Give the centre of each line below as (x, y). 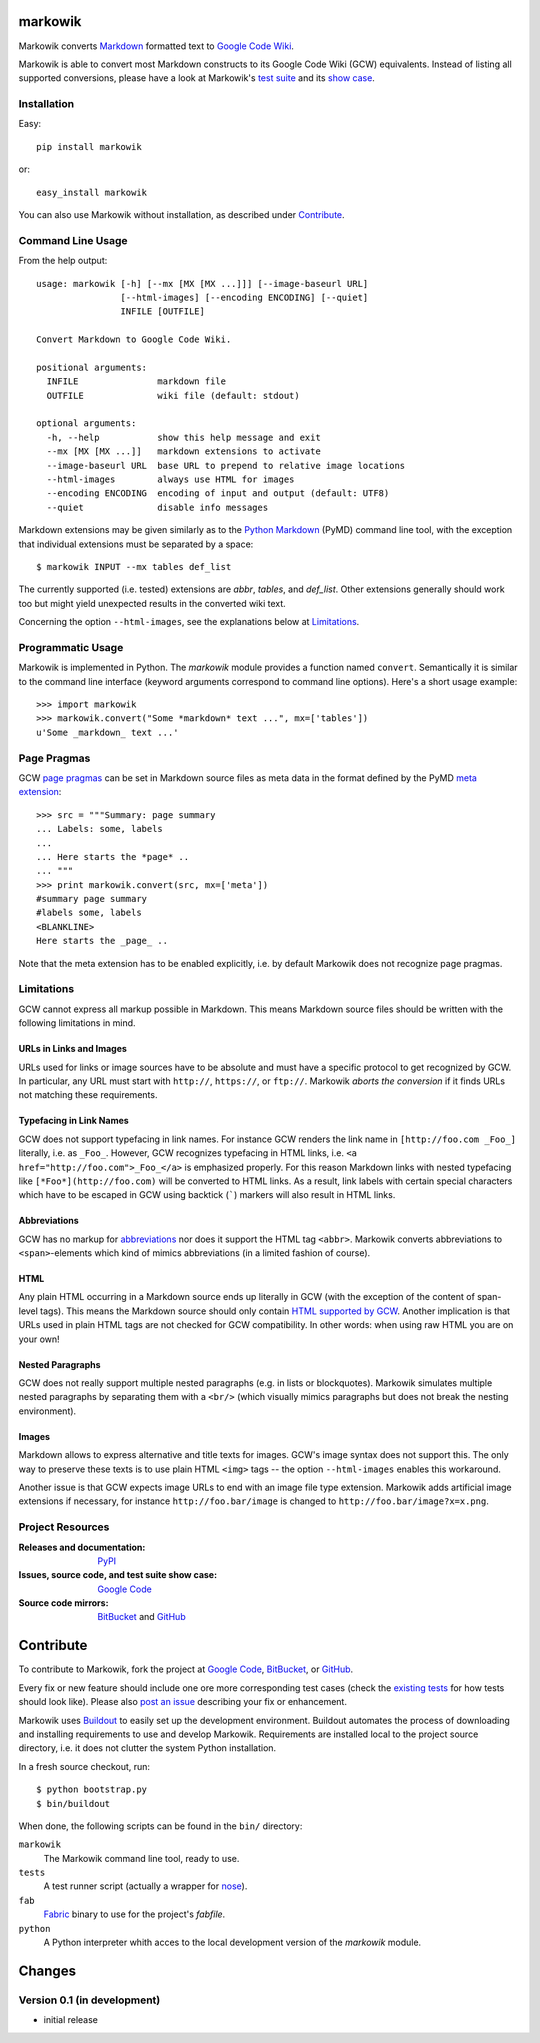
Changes (47, 1970)
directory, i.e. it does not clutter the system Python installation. (147, 1748)
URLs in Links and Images (72, 1049)
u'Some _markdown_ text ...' (107, 732)
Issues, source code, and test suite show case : (118, 1575)
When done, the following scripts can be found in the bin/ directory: (160, 1826)
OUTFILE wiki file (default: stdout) (173, 395)
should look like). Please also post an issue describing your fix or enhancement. (182, 1702)
